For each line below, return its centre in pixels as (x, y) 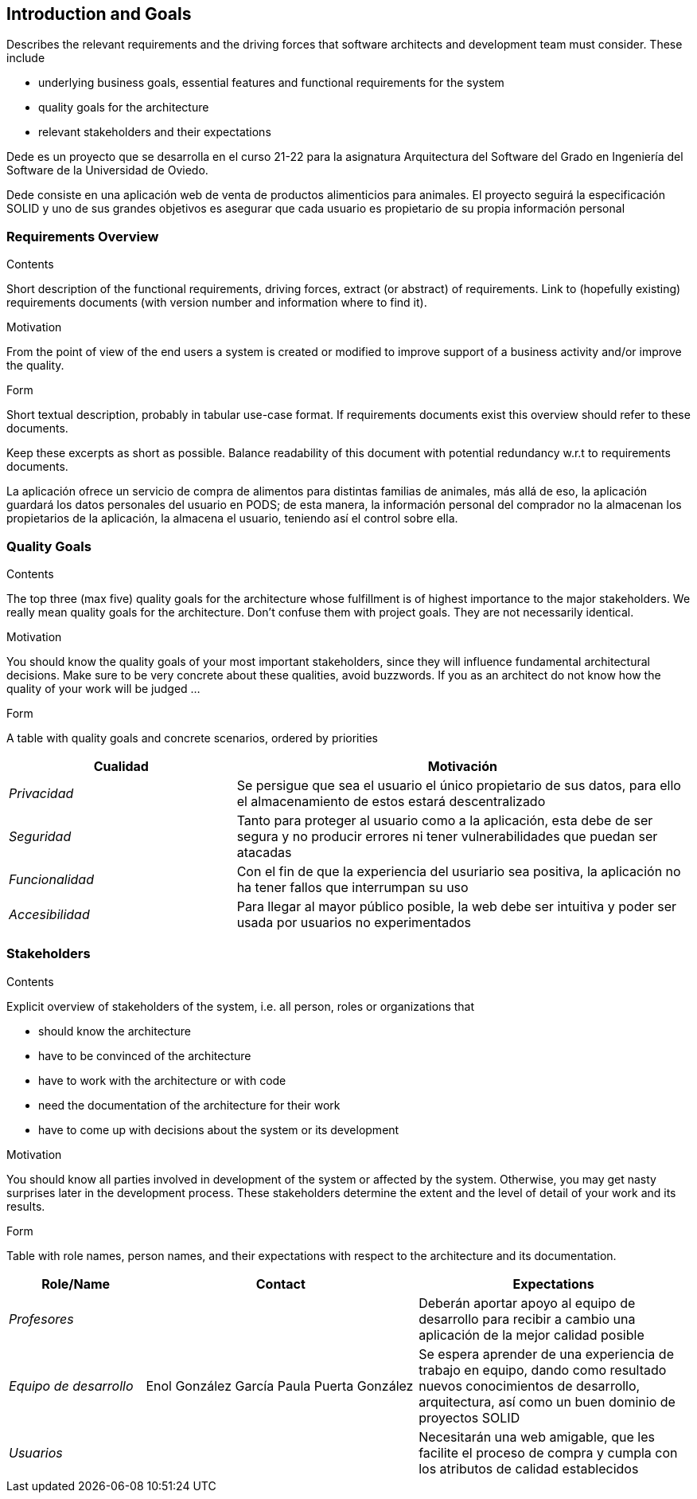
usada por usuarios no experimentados (354, 922)
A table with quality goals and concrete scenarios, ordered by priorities (193, 738)
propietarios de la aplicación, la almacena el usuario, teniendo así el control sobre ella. (232, 519)
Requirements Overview (83, 236)
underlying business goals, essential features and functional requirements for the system (271, 83)
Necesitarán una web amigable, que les (537, 1436)
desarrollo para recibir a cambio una (527, 1319)
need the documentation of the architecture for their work (189, 1105)
